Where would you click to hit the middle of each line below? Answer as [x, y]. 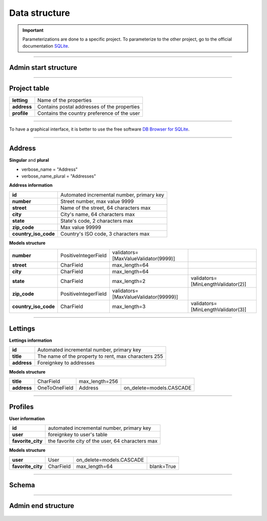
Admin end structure [42, 506]
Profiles [22, 406]
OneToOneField [55, 388]
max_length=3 [129, 307]
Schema [22, 485]
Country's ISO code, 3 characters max [105, 234]
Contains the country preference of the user [89, 113]
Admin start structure [43, 68]
